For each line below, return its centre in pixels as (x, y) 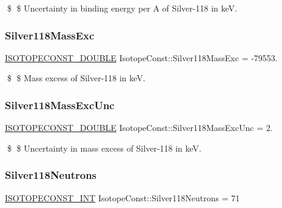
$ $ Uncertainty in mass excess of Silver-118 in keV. (104, 148)
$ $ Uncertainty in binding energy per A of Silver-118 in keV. (122, 8)
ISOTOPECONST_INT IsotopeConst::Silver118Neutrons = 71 (123, 197)
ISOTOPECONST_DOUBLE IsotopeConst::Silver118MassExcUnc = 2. (139, 128)
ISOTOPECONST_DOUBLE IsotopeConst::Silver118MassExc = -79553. (141, 57)
